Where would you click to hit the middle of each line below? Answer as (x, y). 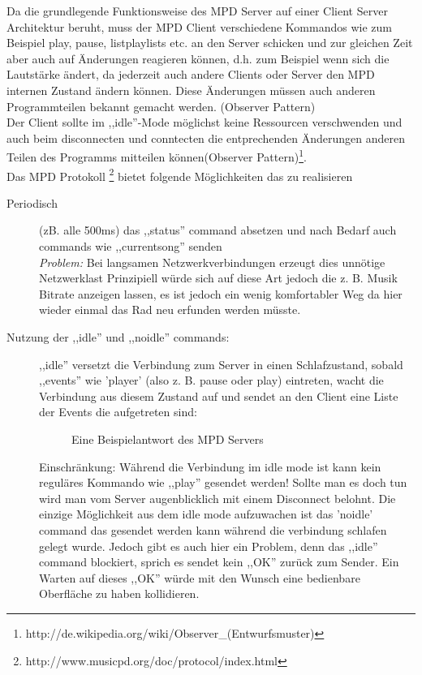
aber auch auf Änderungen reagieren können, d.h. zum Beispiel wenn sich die (198, 58)
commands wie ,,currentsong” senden (131, 246)
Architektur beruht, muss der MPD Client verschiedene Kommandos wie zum (199, 26)
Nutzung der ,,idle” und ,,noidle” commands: (118, 337)
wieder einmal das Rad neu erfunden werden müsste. (170, 310)
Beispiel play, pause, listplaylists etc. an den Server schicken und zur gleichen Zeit (210, 43)
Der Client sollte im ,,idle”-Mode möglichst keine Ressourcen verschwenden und (205, 122)
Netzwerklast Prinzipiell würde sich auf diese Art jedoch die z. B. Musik (218, 278)
